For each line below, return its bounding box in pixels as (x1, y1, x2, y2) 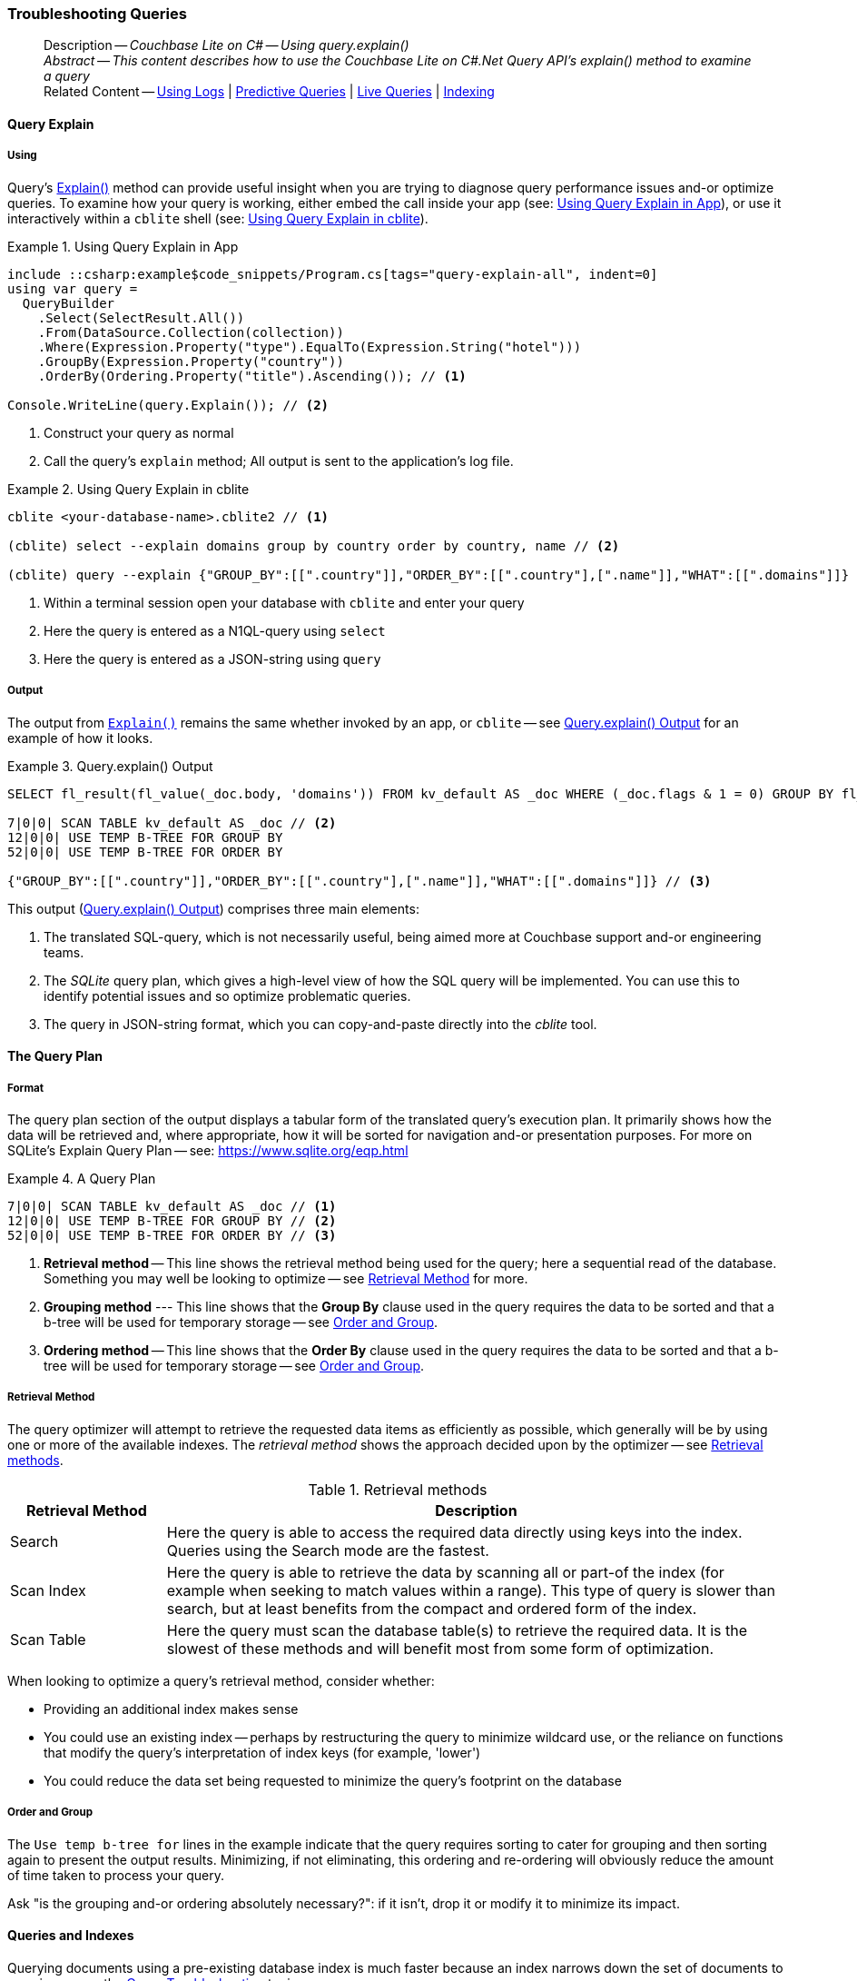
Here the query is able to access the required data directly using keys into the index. (166, 1522, 743, 1541)
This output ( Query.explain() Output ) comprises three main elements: (7, 900, 419, 916)
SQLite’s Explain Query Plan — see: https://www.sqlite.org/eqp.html (7, 1142, 409, 1158)
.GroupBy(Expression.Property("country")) (37, 353, 344, 369)
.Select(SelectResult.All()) (37, 310, 245, 325)
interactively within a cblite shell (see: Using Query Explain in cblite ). (7, 210, 428, 226)
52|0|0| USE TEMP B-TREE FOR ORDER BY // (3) (7, 1227, 337, 1243)
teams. (44, 944, 84, 960)
